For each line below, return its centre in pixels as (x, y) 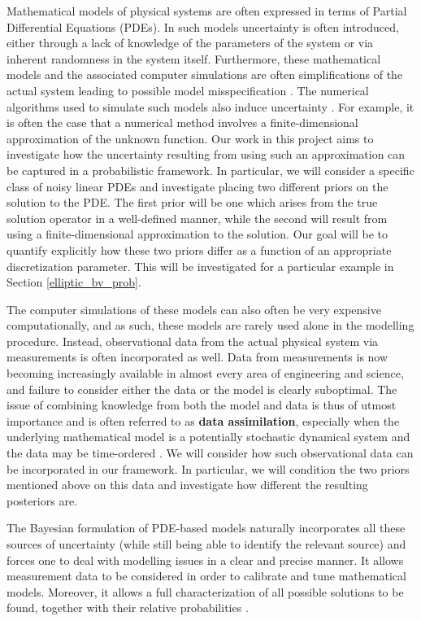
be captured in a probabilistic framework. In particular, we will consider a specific (210, 170)
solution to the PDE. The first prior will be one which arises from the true (192, 202)
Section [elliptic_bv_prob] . (74, 282)
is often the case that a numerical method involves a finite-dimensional (182, 122)
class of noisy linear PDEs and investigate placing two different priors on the (197, 186)
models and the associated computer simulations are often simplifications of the (205, 74)
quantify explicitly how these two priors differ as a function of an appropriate (199, 249)
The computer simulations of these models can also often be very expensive (194, 309)
